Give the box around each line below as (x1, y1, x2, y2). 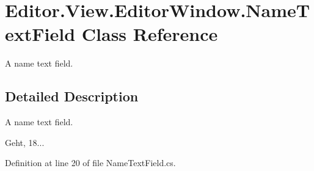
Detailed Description (5, 87, 139, 106)
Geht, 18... (5, 136, 45, 148)
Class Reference (81, 21, 218, 46)
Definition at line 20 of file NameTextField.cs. (5, 156, 176, 169)
